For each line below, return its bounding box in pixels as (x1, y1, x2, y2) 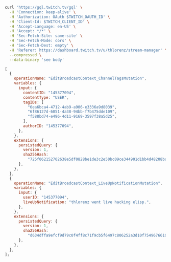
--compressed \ (9, 52, 42, 57)
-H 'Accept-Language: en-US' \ (9, 24, 76, 29)
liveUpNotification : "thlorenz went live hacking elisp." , (23, 200, 152, 205)
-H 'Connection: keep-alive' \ (9, 9, 76, 15)
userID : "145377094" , (23, 195, 69, 200)
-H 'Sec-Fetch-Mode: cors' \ (9, 38, 71, 43)
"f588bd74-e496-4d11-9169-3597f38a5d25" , (27, 114, 117, 119)
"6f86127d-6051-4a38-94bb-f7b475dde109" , (27, 109, 117, 115)
